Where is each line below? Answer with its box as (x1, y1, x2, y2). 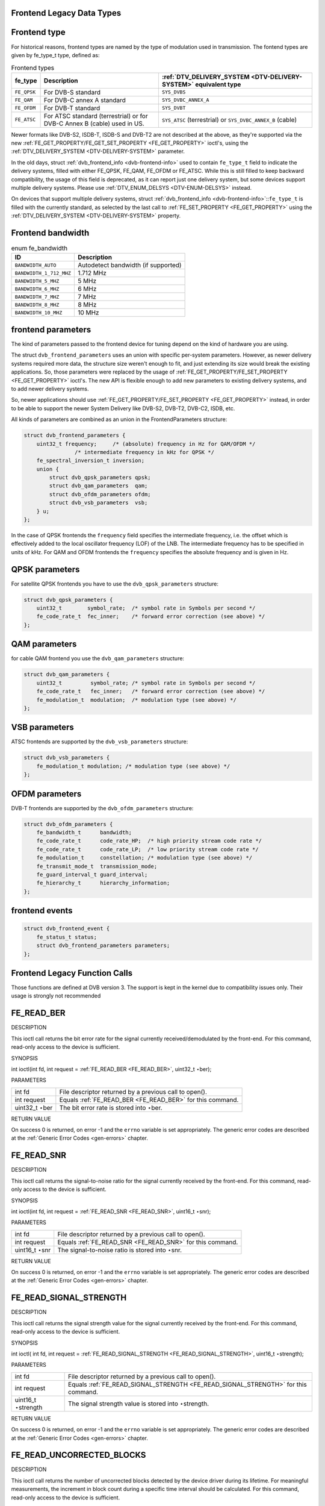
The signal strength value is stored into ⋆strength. (68, 1399, 209, 1408)
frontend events (11, 905, 73, 916)
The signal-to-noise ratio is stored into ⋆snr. (57, 1246, 182, 1254)
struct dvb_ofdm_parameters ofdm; (49, 491, 151, 498)
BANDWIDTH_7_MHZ (14, 293, 60, 300)
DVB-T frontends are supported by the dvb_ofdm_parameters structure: (11, 804, 194, 811)
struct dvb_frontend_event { (23, 925, 110, 932)
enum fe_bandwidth (11, 244, 68, 252)
